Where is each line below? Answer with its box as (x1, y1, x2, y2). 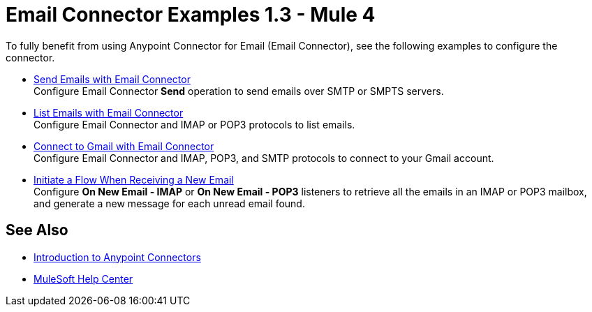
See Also (6, 221, 68, 239)
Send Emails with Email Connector (34, 73, 191, 85)
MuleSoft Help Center (34, 272, 133, 285)
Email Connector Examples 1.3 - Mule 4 (6, 3, 376, 27)
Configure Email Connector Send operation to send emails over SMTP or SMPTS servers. (34, 84, 444, 97)
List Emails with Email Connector (34, 106, 184, 119)
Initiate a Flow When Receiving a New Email (34, 173, 234, 186)
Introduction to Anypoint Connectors (34, 251, 201, 263)
